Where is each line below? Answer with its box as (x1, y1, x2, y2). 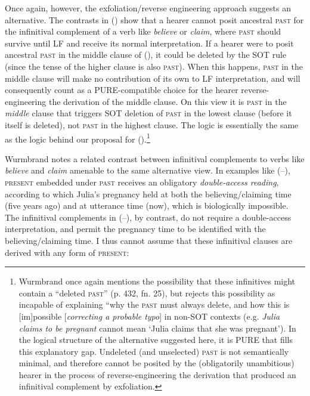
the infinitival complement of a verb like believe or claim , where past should (5, 25, 281, 38)
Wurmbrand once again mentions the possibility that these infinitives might (18, 275, 296, 287)
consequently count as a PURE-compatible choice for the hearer (5, 83, 238, 96)
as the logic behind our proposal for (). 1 (5, 131, 150, 145)
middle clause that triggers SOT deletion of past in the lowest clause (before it (5, 107, 292, 119)
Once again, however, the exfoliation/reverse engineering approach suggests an (5, 2, 291, 14)
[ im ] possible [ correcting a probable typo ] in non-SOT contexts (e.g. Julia (18, 310, 280, 322)
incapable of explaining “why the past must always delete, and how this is (18, 298, 290, 311)
